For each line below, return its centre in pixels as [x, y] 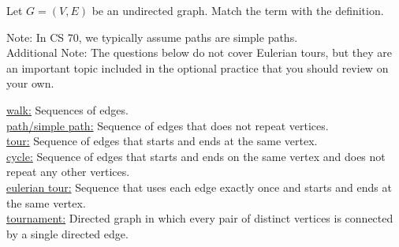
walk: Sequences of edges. [67, 109]
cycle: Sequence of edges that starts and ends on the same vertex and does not [196, 156]
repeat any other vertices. [68, 172]
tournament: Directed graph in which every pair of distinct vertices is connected [200, 218]
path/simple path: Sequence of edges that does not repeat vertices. [168, 125]
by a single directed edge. [67, 233]
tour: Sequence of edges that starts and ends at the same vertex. [162, 141]
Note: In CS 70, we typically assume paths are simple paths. [152, 37]
